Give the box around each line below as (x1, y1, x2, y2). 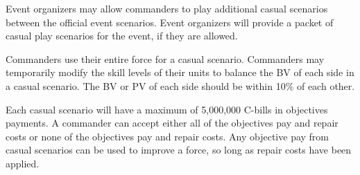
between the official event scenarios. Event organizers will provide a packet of (6, 15, 334, 29)
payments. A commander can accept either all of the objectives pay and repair (6, 116, 338, 130)
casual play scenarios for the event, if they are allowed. (6, 28, 238, 43)
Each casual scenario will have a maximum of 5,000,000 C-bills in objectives (6, 102, 328, 116)
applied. (6, 156, 40, 170)
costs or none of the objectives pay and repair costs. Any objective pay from (6, 129, 329, 143)
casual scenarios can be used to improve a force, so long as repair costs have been (6, 142, 352, 157)
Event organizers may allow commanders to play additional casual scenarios (6, 1, 328, 15)
